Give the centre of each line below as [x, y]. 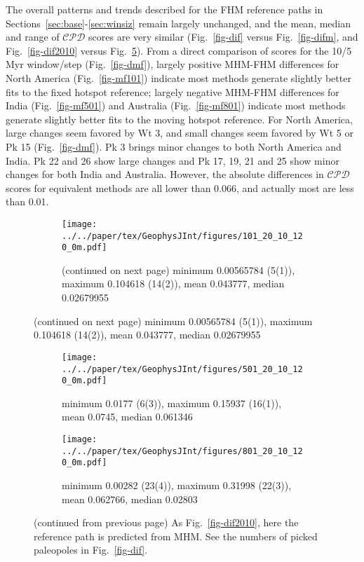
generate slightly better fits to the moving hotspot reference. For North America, [179, 119]
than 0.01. [27, 201]
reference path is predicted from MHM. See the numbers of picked [176, 536]
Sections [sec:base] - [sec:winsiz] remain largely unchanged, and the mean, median [178, 23]
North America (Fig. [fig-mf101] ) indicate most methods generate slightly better [178, 77]
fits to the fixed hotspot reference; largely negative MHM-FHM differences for [173, 91]
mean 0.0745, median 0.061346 [127, 417]
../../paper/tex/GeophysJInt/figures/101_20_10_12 [182, 236]
